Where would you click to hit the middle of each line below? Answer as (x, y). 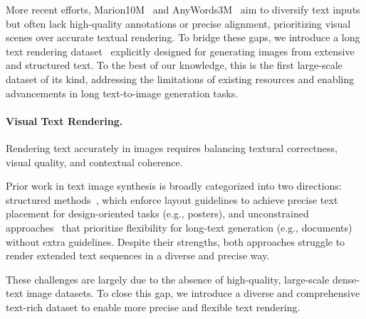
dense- (346, 279)
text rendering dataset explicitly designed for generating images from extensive (180, 51)
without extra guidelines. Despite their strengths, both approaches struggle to (176, 241)
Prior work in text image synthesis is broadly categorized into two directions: (174, 186)
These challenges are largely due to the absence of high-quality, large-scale (168, 279)
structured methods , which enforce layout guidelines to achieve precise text (172, 199)
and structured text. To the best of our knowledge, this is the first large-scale (174, 65)
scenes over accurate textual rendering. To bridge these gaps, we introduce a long (183, 37)
